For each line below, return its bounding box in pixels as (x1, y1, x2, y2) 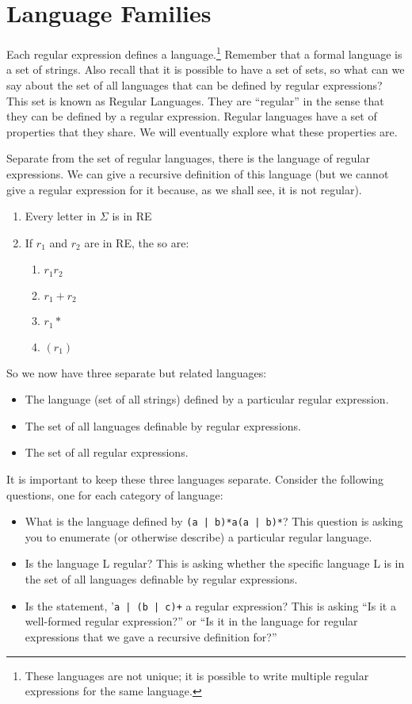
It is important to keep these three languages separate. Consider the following (6, 471, 384, 488)
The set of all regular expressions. (25, 444, 189, 461)
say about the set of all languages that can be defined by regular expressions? (6, 76, 383, 93)
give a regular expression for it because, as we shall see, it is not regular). (6, 181, 362, 197)
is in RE (112, 208, 152, 224)
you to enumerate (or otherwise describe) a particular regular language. (25, 528, 372, 545)
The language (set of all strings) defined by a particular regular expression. (25, 391, 389, 407)
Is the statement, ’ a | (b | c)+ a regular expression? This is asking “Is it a (25, 597, 396, 614)
